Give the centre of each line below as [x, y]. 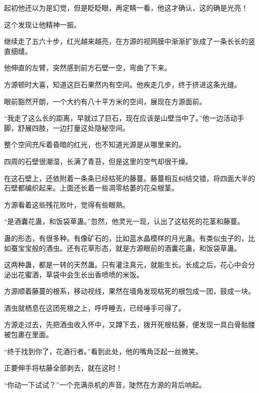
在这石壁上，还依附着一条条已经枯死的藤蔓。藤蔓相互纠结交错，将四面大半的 [129, 178]
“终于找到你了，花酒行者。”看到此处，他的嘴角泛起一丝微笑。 [103, 351]
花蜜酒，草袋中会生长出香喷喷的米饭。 [80, 274]
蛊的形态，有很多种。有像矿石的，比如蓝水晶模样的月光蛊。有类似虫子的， [126, 238]
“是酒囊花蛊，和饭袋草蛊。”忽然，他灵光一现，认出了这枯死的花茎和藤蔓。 [124, 221]
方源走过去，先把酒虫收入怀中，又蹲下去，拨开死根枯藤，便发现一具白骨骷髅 [129, 324]
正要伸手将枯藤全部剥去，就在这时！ [63, 368]
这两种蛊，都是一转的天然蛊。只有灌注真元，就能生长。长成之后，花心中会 [126, 265]
